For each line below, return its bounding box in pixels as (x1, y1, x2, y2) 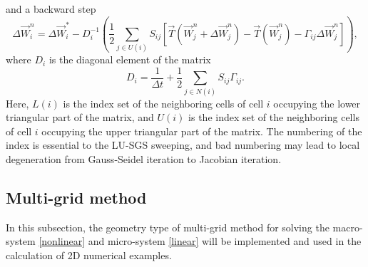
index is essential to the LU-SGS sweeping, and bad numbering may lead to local (6, 137, 360, 152)
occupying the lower (273, 95, 361, 110)
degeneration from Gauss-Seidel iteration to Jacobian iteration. (6, 152, 282, 167)
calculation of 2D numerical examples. (6, 248, 172, 263)
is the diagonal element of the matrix (48, 52, 211, 67)
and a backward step (6, 1, 96, 16)
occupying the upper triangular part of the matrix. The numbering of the (41, 123, 362, 138)
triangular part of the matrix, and (6, 110, 154, 125)
